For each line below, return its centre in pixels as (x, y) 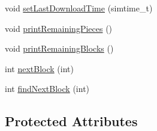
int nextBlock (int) (39, 68)
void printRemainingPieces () (59, 28)
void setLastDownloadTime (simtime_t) (79, 8)
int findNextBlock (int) (47, 89)
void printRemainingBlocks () (59, 48)
